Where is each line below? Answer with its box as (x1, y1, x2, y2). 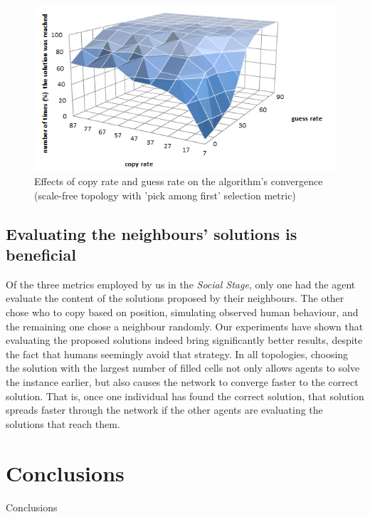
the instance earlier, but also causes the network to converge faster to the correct (6, 375, 359, 390)
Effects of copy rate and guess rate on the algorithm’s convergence (34, 174, 323, 189)
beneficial (6, 244, 76, 266)
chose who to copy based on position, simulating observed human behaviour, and (6, 305, 359, 320)
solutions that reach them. (6, 416, 120, 431)
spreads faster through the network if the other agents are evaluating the (6, 402, 323, 417)
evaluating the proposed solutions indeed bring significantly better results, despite (6, 333, 363, 348)
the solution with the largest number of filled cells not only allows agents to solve (6, 360, 360, 375)
